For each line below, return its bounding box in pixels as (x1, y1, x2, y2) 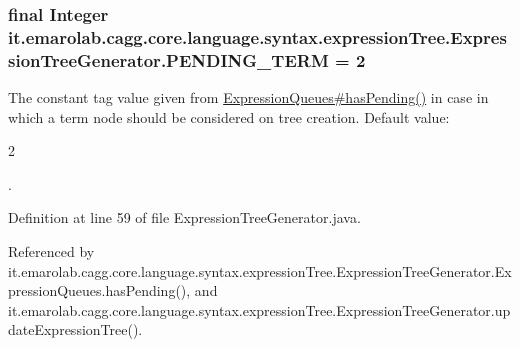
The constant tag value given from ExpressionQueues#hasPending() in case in (8, 87, 489, 108)
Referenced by (8, 241, 95, 262)
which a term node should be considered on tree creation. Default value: (8, 106, 450, 127)
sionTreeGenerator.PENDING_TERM (8, 47, 329, 72)
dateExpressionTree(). (8, 319, 143, 340)
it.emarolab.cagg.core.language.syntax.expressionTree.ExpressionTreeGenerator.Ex (8, 260, 512, 281)
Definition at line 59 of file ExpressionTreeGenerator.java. (8, 207, 361, 228)
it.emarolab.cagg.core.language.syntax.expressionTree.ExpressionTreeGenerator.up (8, 299, 511, 320)
